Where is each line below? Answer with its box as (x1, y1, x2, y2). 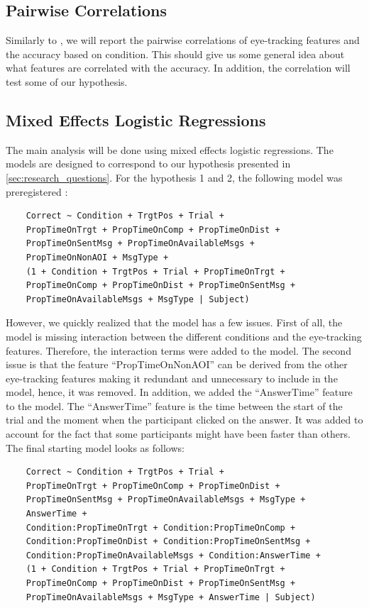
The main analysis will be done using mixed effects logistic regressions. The (6, 142, 334, 157)
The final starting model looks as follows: (6, 440, 184, 455)
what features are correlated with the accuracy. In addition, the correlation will (6, 60, 351, 75)
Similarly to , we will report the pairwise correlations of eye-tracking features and (6, 33, 360, 48)
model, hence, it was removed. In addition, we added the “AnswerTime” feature (6, 385, 353, 399)
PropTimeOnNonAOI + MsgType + (26, 252, 169, 262)
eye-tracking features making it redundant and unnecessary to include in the (6, 370, 338, 385)
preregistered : (6, 184, 68, 199)
